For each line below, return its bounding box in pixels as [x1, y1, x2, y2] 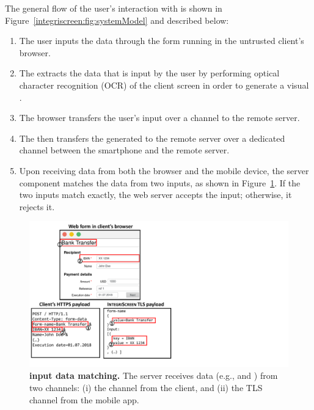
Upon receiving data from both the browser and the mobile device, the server [19, 164, 309, 177]
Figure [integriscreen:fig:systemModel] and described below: [5, 13, 229, 26]
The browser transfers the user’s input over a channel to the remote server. [19, 111, 300, 124]
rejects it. [19, 200, 55, 213]
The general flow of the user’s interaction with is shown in [5, 2, 222, 14]
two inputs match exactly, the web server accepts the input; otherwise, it [19, 188, 292, 201]
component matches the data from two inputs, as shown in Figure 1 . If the [19, 176, 301, 189]
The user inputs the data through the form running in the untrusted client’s [19, 34, 304, 47]
